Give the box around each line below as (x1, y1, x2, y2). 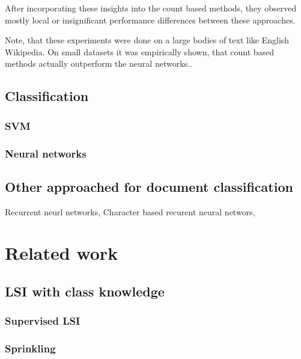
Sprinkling (5, 341, 56, 356)
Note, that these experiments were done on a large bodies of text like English (5, 34, 290, 46)
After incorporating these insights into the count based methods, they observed (5, 2, 297, 14)
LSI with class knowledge (5, 282, 165, 300)
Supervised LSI (5, 313, 81, 328)
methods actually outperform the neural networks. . (5, 57, 192, 70)
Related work (5, 241, 118, 265)
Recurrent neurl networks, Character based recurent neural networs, (5, 205, 255, 218)
